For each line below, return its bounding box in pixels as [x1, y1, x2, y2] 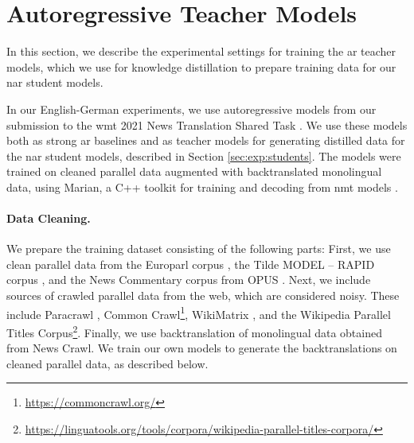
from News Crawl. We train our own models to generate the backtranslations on [6, 340, 397, 356]
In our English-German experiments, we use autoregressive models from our [6, 100, 377, 117]
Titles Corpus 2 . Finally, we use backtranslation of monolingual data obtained [6, 321, 382, 340]
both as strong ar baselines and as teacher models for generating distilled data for [6, 132, 405, 149]
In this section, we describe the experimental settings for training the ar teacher [6, 43, 396, 60]
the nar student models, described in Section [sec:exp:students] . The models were [6, 147, 401, 164]
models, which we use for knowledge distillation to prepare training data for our [6, 58, 396, 75]
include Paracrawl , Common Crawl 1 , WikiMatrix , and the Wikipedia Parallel [6, 303, 391, 322]
